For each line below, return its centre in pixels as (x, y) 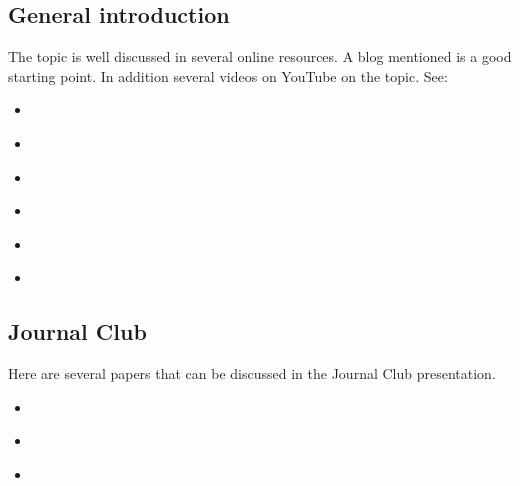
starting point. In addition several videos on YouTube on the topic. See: (228, 75)
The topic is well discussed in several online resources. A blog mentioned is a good (260, 56)
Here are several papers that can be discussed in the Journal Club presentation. (252, 373)
